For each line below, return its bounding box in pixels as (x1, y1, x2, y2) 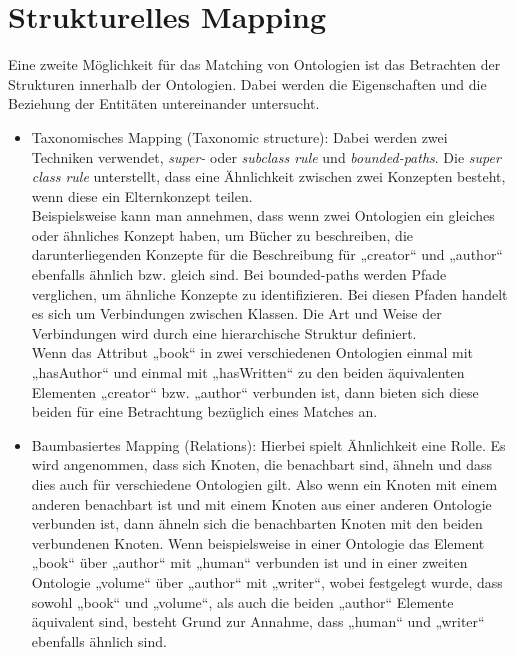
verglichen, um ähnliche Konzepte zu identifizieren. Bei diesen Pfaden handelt (31, 283, 508, 304)
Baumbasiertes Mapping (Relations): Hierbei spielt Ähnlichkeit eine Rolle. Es (31, 434, 506, 455)
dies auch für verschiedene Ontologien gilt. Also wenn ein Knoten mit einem (31, 474, 498, 494)
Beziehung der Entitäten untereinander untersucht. (8, 93, 320, 114)
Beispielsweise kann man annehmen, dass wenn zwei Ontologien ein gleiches (31, 205, 495, 226)
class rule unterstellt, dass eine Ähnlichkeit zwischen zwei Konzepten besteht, (31, 166, 506, 187)
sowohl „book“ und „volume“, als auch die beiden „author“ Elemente (31, 591, 454, 612)
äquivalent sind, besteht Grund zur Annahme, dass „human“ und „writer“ (31, 611, 485, 632)
